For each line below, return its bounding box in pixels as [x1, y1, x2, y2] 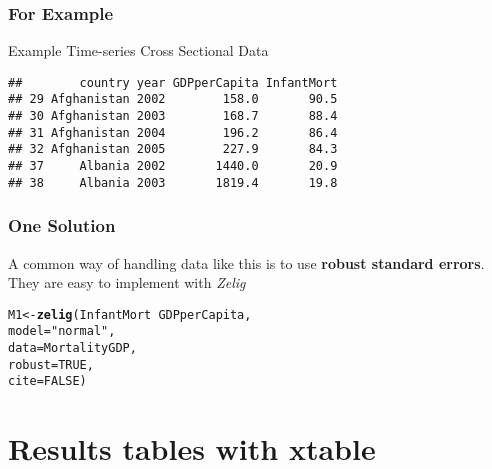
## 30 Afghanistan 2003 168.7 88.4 [8, 109, 338, 124]
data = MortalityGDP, [8, 341, 137, 356]
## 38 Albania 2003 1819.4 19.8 [8, 175, 338, 190]
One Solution [8, 213, 116, 238]
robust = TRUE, [8, 357, 94, 372]
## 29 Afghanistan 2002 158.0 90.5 [8, 92, 338, 107]
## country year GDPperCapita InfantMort [8, 75, 338, 90]
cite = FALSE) [8, 374, 87, 389]
